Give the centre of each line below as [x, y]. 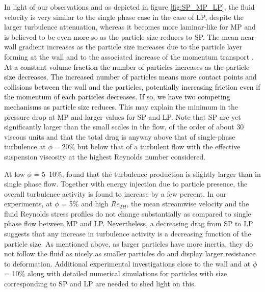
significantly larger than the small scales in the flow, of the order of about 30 [124, 127]
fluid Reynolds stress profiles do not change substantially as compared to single [128, 213]
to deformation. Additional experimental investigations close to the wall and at [127, 263]
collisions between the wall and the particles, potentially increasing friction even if [132, 86]
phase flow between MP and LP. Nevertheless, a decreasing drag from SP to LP [129, 223]
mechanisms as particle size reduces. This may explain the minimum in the [121, 106]
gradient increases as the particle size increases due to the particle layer [130, 47]
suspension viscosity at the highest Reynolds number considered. [105, 156]
